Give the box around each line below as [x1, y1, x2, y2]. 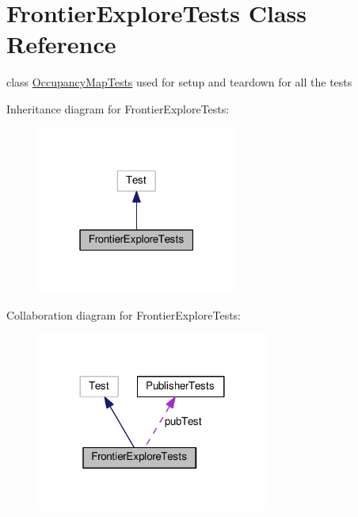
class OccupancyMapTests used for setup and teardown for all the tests [6, 74, 352, 90]
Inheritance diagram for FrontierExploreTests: [6, 100, 230, 117]
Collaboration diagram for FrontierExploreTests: [6, 306, 242, 323]
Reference [6, 28, 116, 60]
